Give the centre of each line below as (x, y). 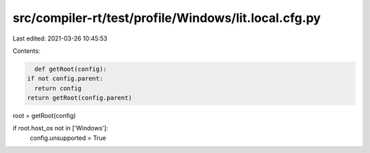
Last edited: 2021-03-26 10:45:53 (60, 38)
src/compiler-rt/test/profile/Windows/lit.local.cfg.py (167, 18)
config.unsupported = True (68, 138)
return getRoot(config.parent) (80, 98)
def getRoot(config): (71, 69)
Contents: (26, 51)
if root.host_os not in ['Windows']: (61, 128)
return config (58, 88)
